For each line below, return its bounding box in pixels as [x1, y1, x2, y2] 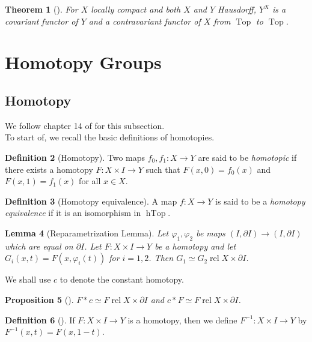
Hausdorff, [218, 3, 257, 15]
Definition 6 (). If [5, 313, 75, 326]
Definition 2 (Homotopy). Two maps [5, 151, 145, 163]
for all [79, 175, 101, 187]
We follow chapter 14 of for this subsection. [5, 119, 165, 131]
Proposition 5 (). [5, 293, 74, 305]
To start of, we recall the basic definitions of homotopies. [5, 131, 215, 143]
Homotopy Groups [5, 50, 162, 74]
